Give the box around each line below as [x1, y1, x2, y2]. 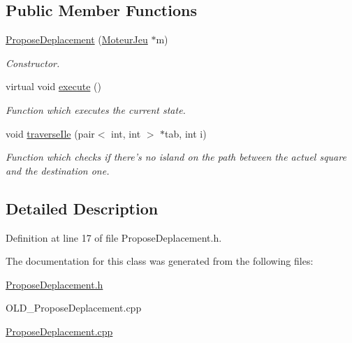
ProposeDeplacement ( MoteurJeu [6, 32, 148, 47]
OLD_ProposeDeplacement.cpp [6, 300, 142, 315]
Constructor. [6, 55, 60, 70]
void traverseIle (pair [6, 126, 95, 140]
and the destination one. [6, 163, 110, 177]
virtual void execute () [6, 79, 101, 94]
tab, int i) [165, 126, 207, 140]
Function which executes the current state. [6, 102, 186, 117]
